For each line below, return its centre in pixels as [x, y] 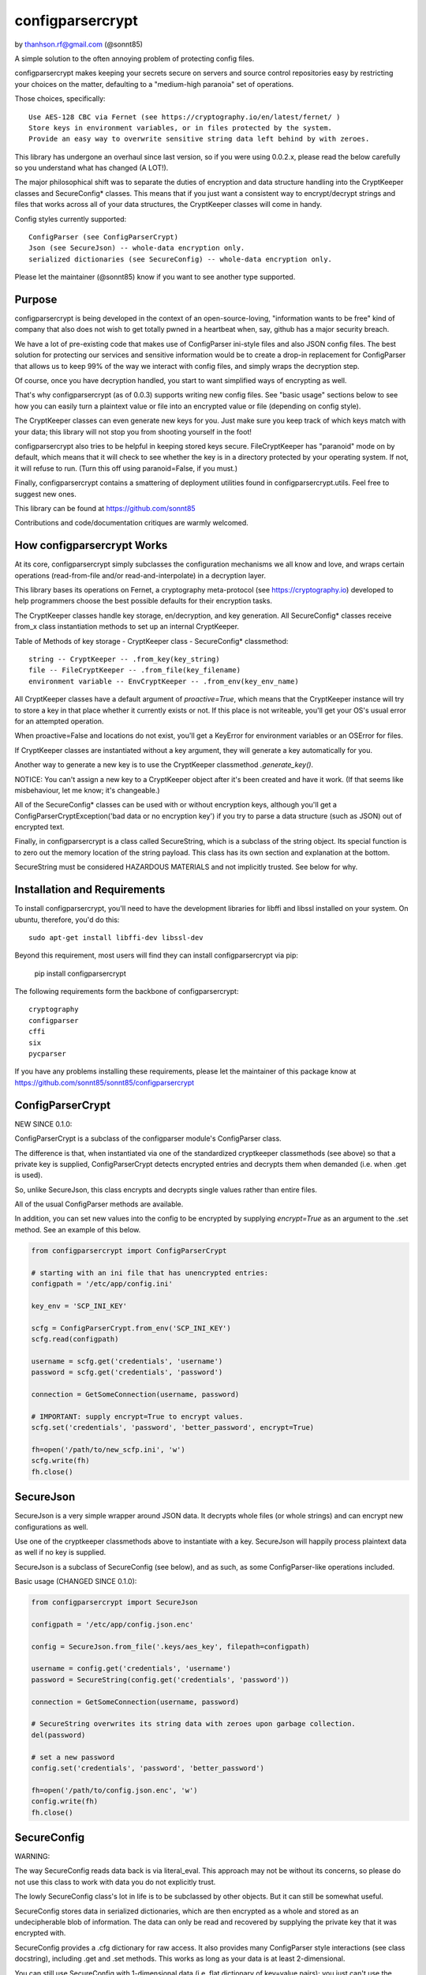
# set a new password [73, 1757]
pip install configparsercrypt [80, 973]
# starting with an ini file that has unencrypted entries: [150, 1273]
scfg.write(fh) [60, 1461]
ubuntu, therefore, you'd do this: [67, 920]
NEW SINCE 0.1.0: [43, 1124]
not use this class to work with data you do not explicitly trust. [115, 1882]
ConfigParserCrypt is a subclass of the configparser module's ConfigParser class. [148, 1138]
